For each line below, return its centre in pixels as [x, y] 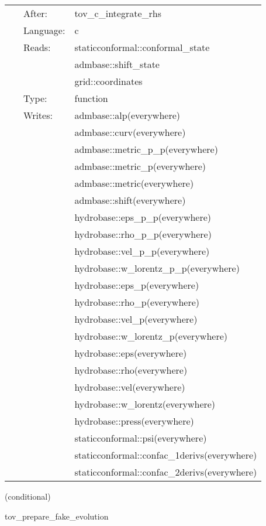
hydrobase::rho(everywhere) [131, 370]
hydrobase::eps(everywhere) [131, 353]
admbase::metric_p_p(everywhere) [146, 149]
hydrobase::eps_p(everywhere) [137, 285]
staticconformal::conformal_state [142, 47]
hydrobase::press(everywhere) [134, 421]
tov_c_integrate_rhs [118, 13]
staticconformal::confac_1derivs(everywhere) [166, 455]
